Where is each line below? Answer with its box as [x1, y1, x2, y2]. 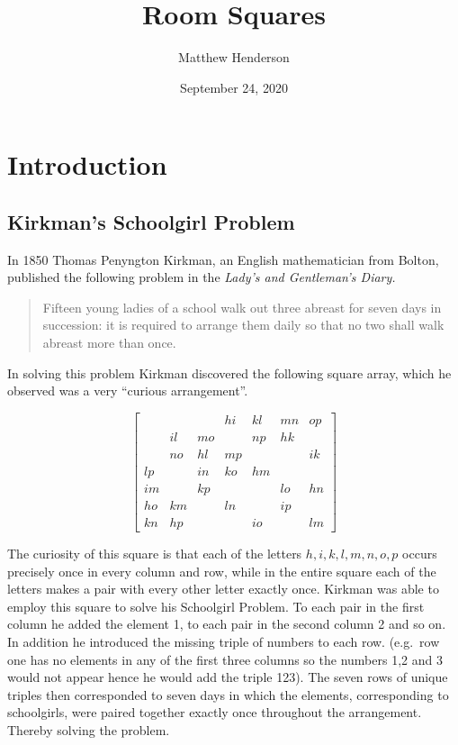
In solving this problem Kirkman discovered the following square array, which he [7, 363, 452, 382]
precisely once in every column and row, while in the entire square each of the [7, 561, 436, 580]
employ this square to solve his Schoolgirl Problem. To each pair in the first [7, 596, 425, 615]
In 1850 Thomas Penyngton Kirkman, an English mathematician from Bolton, [7, 250, 439, 268]
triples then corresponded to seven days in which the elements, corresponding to [7, 685, 449, 704]
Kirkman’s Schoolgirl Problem [7, 207, 295, 235]
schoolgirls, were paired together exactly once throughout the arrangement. [7, 703, 422, 722]
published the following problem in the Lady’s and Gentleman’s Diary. [7, 268, 396, 286]
